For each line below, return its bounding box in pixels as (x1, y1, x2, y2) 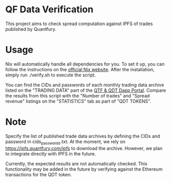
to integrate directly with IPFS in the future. (5, 150, 96, 157)
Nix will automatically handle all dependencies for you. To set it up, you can (5, 60, 165, 67)
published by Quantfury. (5, 26, 56, 32)
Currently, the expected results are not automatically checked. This (5, 160, 147, 167)
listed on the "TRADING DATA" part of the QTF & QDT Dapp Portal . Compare (5, 87, 166, 93)
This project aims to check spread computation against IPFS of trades (5, 21, 153, 27)
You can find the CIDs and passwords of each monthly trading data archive (5, 82, 164, 88)
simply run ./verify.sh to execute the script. (5, 72, 96, 78)
